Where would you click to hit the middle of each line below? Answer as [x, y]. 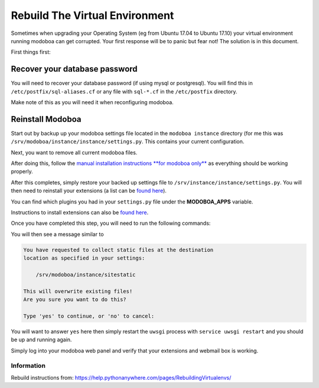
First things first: [31, 52]
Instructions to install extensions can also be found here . [80, 212]
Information [28, 366]
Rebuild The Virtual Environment [92, 15]
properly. [22, 172]
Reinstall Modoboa [46, 119]
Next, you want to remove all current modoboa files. [74, 152]
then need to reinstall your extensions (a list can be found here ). [89, 191]
